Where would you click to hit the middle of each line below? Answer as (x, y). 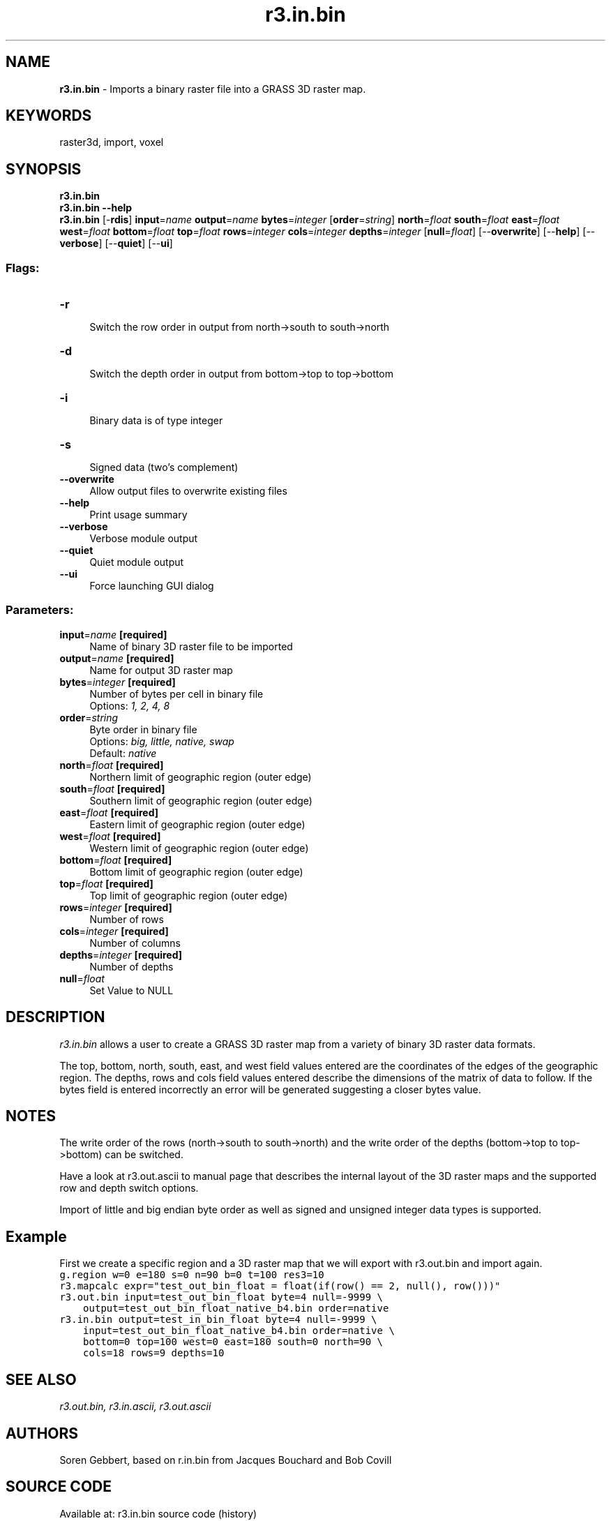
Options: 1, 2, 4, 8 (130, 705)
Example (36, 1236)
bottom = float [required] (116, 860)
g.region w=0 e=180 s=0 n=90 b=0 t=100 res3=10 (192, 1275)
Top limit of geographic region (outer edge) (189, 895)
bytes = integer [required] (118, 682)
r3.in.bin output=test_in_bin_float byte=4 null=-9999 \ (218, 1320)
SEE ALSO (41, 1379)
